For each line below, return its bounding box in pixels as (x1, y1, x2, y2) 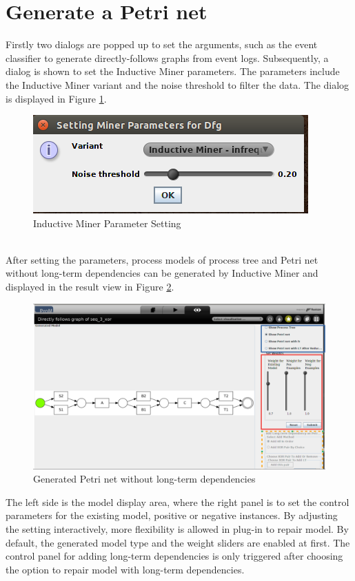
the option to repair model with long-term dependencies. (6, 562, 245, 576)
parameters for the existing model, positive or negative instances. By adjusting (6, 508, 338, 522)
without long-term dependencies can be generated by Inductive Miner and (6, 266, 318, 280)
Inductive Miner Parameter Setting (33, 215, 181, 230)
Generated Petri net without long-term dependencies (33, 472, 256, 486)
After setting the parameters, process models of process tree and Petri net (6, 252, 318, 266)
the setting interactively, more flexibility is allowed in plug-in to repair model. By (6, 522, 349, 536)
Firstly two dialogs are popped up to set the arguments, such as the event (6, 37, 318, 52)
